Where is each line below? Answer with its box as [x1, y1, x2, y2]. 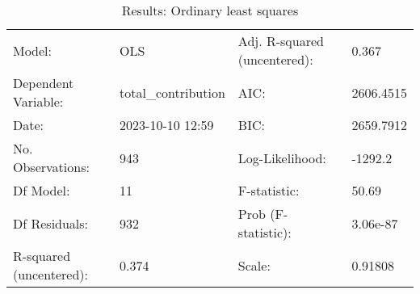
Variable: [13, 92, 64, 111]
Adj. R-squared [237, 31, 324, 50]
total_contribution [120, 82, 225, 102]
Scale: [237, 255, 271, 275]
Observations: [13, 157, 90, 176]
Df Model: [13, 181, 70, 199]
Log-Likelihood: [237, 148, 326, 167]
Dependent [13, 73, 74, 92]
